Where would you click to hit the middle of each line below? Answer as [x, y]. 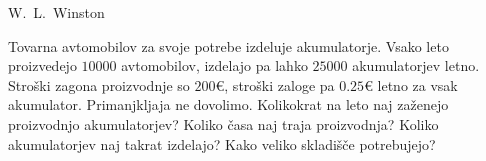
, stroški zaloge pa [279, 84]
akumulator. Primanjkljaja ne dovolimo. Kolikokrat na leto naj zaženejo [228, 104]
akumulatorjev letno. [416, 65]
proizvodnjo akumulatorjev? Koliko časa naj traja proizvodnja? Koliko [223, 123]
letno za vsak [417, 84]
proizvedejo [42, 65]
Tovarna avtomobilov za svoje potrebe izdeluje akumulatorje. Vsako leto [228, 45]
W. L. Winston [56, 12]
